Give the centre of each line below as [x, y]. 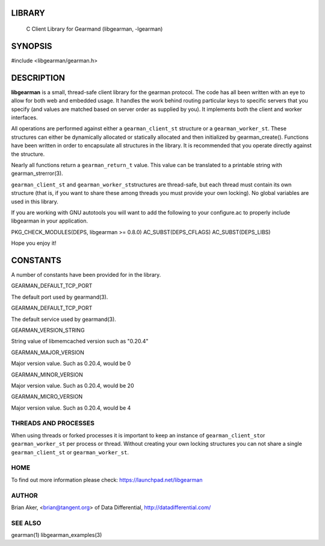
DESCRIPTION [38, 78]
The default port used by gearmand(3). [60, 297]
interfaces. [25, 117]
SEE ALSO [26, 523]
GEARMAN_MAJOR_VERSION [48, 352]
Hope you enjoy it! [34, 243]
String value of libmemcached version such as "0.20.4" [80, 341]
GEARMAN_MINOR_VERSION [47, 375]
